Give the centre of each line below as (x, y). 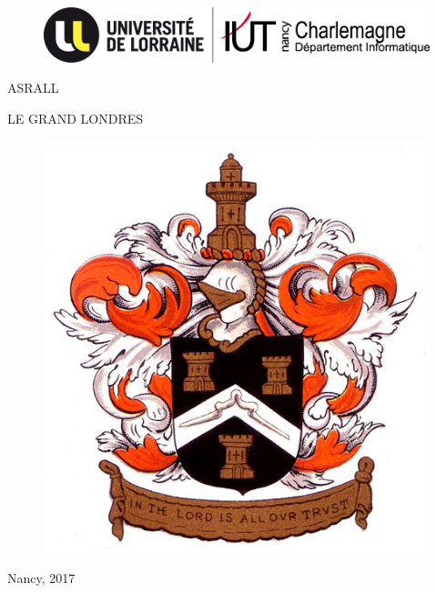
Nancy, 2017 (41, 578)
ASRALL (33, 88)
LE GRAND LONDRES (76, 119)
